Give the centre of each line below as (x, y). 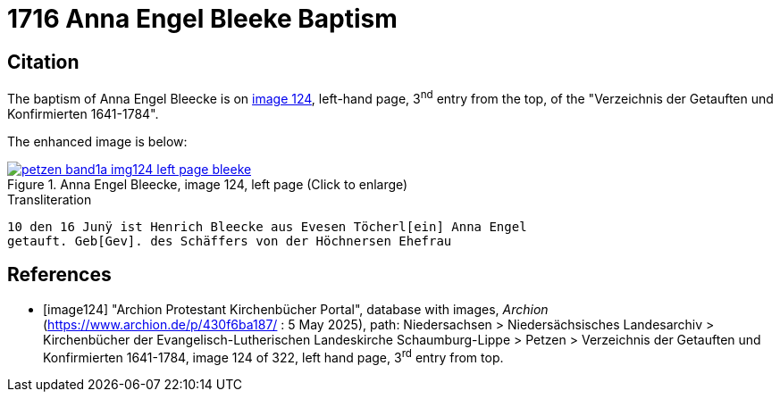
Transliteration (50, 199)
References (59, 275)
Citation (43, 62)
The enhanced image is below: (97, 141)
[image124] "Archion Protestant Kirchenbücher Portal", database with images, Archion (296, 309)
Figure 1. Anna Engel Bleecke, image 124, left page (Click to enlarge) (208, 184)
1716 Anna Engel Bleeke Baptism (202, 19)
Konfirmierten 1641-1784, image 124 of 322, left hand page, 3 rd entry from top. (273, 356)
